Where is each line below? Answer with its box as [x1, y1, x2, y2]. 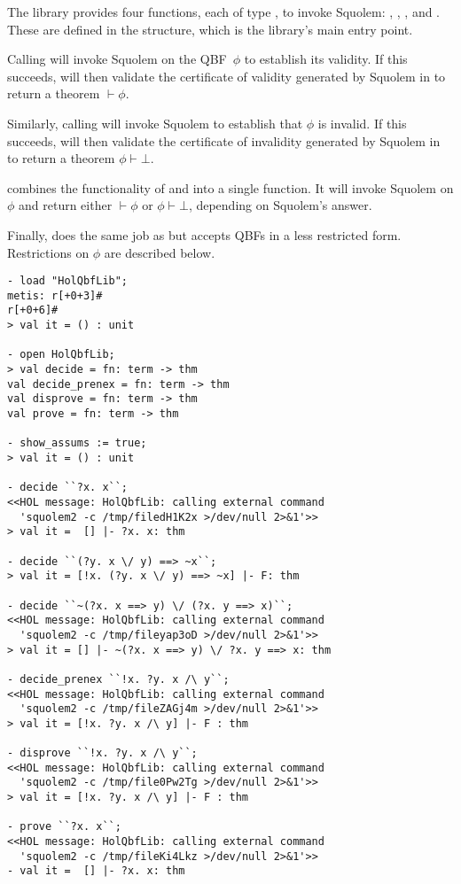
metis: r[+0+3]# [7, 289, 103, 302]
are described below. [104, 243, 215, 261]
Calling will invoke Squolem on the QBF [7, 50, 227, 68]
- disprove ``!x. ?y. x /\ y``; [7, 747, 198, 760]
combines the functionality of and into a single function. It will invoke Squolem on [7, 178, 454, 197]
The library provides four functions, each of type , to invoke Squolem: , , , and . [7, 3, 441, 20]
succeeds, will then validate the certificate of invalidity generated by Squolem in [7, 131, 441, 150]
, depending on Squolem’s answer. [188, 196, 372, 214]
